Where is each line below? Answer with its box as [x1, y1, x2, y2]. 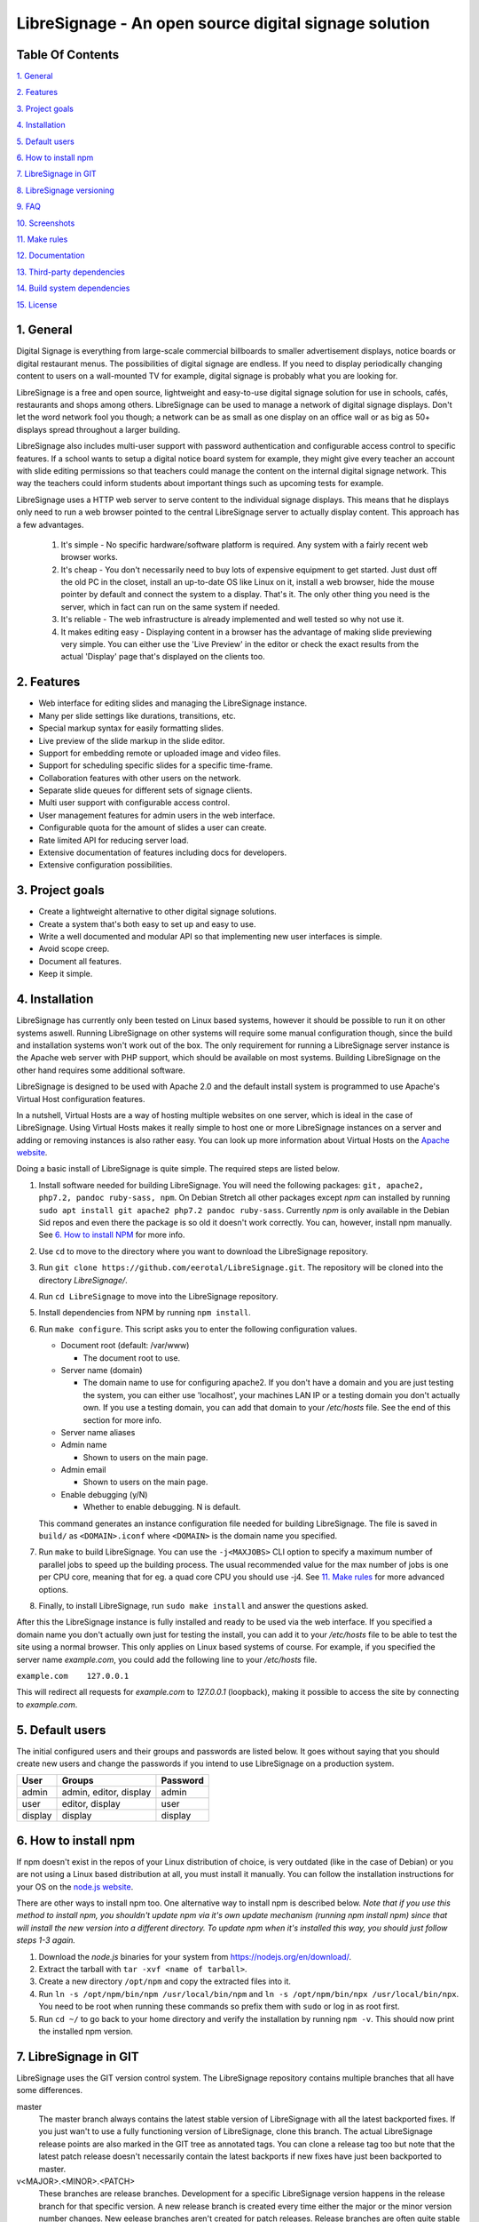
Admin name [60, 1440, 107, 1451]
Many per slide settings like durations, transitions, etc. [38, 710, 237, 721]
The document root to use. [82, 1352, 181, 1363]
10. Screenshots [16, 218, 75, 228]
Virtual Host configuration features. [16, 1093, 145, 1104]
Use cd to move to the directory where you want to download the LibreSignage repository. [38, 1245, 368, 1257]
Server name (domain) [60, 1364, 143, 1375]
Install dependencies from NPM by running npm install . [38, 1307, 252, 1318]
